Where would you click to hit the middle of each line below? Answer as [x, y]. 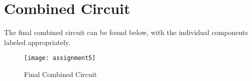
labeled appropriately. [37, 42]
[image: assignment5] [60, 58]
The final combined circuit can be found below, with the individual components [126, 32]
